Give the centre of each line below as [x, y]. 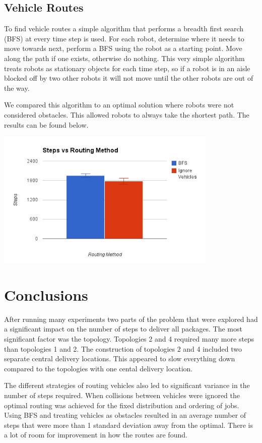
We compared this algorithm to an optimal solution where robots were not [119, 105]
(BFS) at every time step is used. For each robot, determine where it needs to [124, 38]
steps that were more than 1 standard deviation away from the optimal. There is [128, 425]
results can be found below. [46, 124]
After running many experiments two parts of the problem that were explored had [131, 319]
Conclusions [46, 294]
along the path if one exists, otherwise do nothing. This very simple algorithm [124, 58]
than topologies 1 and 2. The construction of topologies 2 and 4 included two [123, 348]
